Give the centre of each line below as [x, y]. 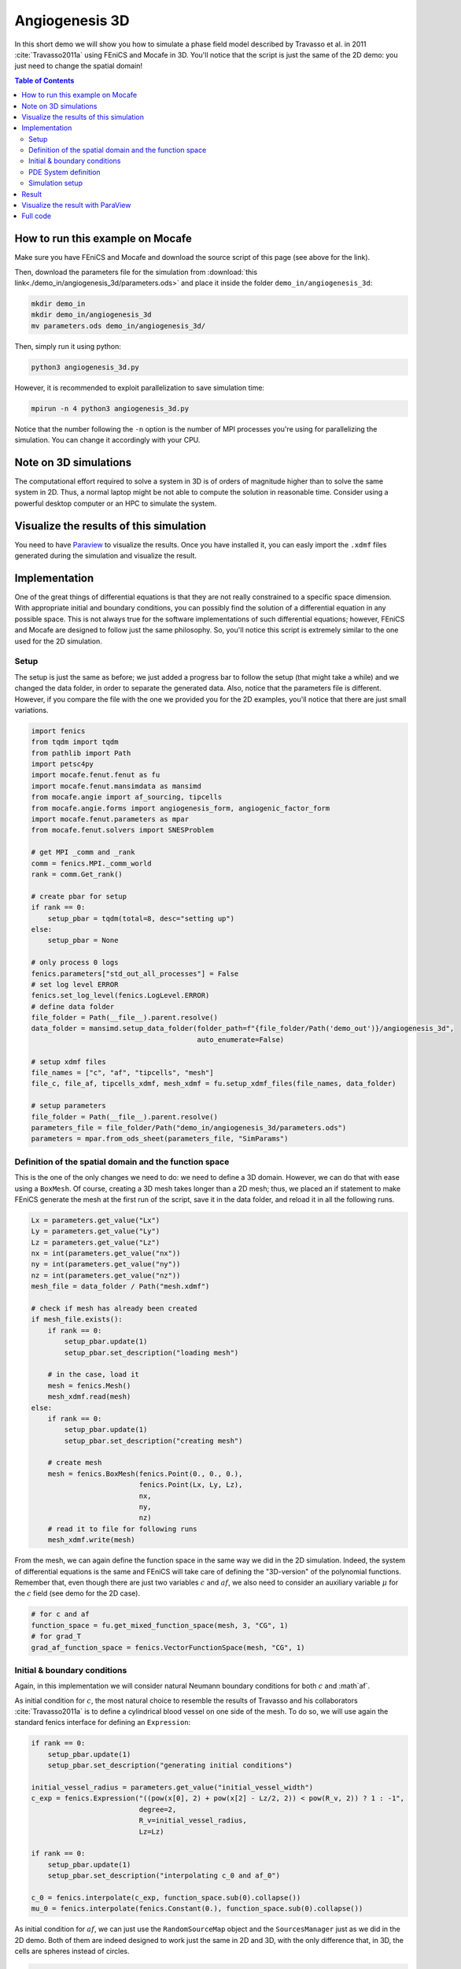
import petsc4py [63, 764]
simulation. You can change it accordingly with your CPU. [107, 440]
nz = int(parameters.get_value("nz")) [106, 1275]
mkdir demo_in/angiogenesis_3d [92, 315]
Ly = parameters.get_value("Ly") [96, 1231]
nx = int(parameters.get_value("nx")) [106, 1253]
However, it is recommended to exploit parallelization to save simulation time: [140, 387]
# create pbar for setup [79, 896]
